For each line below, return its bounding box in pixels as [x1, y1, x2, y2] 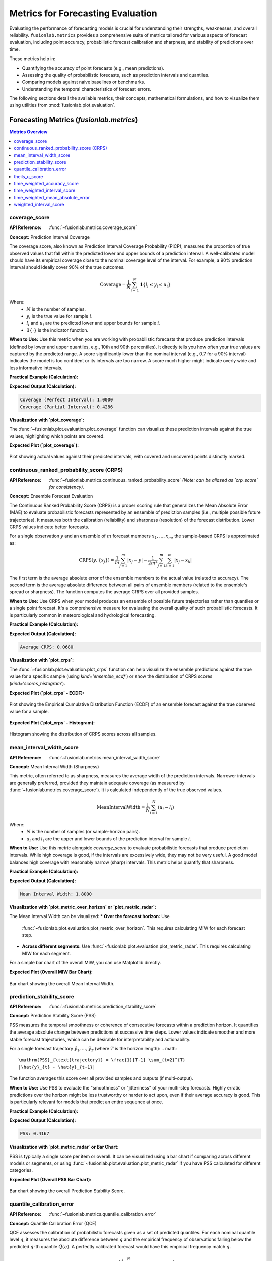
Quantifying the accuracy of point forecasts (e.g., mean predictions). [22, 65, 165, 71]
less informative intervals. [9, 365, 63, 371]
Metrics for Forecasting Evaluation [9, 8, 157, 19]
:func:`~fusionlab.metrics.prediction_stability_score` [49, 1004, 157, 1010]
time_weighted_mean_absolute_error [14, 194, 90, 200]
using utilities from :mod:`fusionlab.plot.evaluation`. [9, 102, 116, 108]
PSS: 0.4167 [20, 1131, 50, 1137]
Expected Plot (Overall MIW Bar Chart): [9, 969, 93, 975]
